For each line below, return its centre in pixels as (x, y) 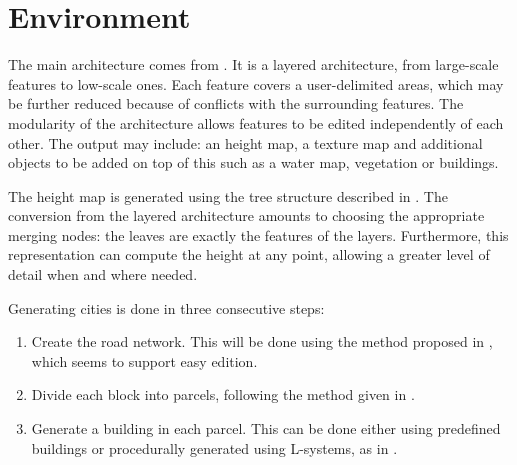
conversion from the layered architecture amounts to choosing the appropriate (246, 215)
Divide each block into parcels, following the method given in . (223, 394)
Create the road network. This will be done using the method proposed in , (262, 341)
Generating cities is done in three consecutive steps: (166, 307)
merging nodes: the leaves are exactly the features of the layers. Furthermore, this (258, 234)
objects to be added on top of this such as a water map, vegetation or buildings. (253, 162)
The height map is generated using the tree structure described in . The (228, 195)
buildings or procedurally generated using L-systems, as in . (214, 447)
